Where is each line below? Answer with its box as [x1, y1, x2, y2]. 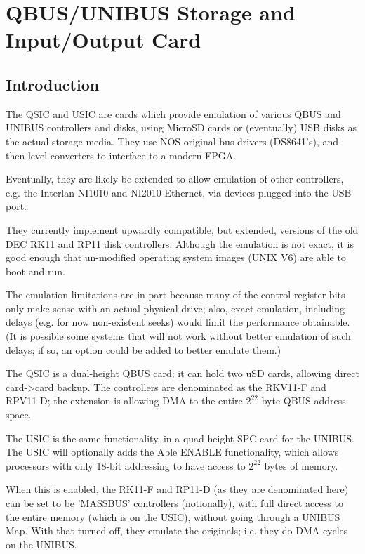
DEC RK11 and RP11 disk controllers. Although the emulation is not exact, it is [6, 236, 354, 251]
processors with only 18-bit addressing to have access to [6, 458, 246, 473]
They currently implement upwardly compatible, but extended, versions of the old [6, 222, 359, 237]
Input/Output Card [6, 25, 201, 54]
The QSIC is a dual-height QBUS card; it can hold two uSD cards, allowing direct [6, 366, 359, 381]
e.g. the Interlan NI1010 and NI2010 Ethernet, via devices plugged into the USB [6, 185, 352, 199]
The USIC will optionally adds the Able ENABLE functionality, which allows [6, 444, 339, 459]
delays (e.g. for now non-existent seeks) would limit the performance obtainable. [6, 315, 350, 329]
